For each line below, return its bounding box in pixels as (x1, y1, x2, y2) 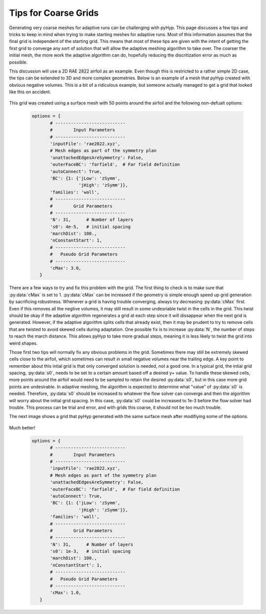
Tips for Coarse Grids (9, 7, 99, 18)
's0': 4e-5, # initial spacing (50, 224, 131, 230)
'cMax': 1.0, (50, 590, 81, 596)
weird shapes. (9, 340, 38, 346)
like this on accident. (9, 89, 51, 95)
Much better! (9, 424, 35, 430)
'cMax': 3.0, (50, 266, 81, 271)
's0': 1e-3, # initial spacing (50, 548, 131, 554)
